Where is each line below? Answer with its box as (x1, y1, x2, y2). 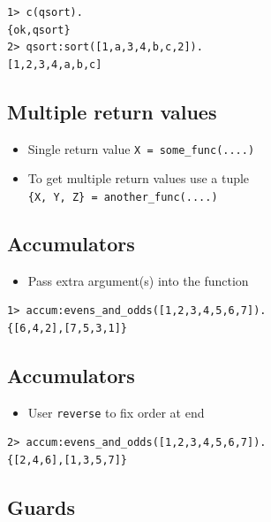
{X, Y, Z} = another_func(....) (27, 190, 218, 203)
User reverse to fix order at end (27, 403, 205, 421)
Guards (7, 493, 76, 520)
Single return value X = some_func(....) (27, 139, 255, 157)
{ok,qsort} (7, 23, 71, 36)
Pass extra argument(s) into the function (27, 271, 249, 289)
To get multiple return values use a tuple (27, 169, 250, 188)
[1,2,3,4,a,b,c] (7, 58, 102, 71)
